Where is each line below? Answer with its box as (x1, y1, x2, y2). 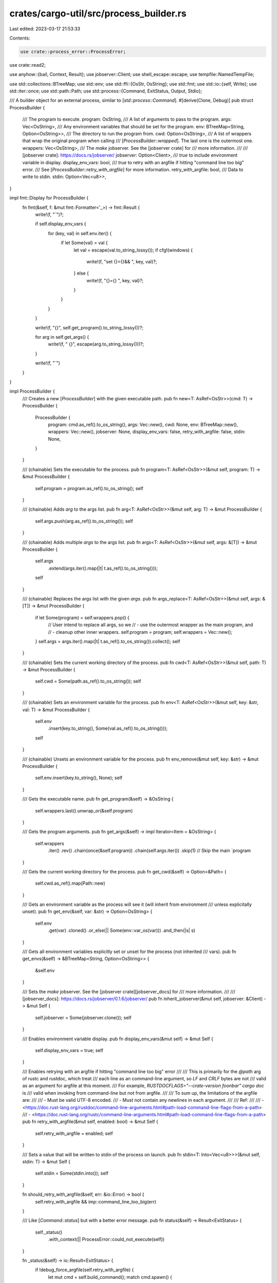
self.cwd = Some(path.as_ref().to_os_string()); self (35, 678, 141, 685)
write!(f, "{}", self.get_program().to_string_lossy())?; (35, 324, 144, 331)
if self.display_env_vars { (35, 221, 87, 227)
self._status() (35, 1229, 63, 1235)
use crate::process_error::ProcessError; (20, 49, 126, 54)
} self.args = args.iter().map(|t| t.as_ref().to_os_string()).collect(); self (35, 638, 181, 644)
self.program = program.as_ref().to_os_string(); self (35, 485, 144, 491)
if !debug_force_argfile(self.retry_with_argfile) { (35, 1267, 134, 1273)
